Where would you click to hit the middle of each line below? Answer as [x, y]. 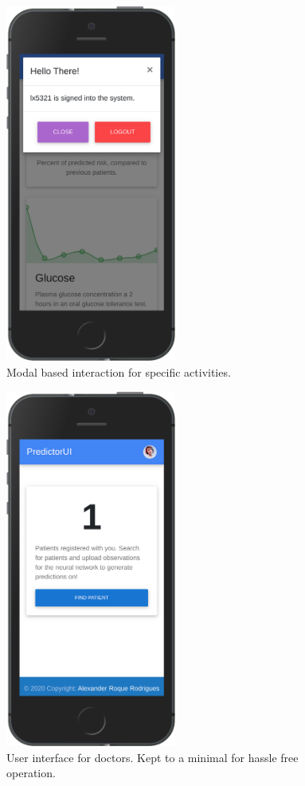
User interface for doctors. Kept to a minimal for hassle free [152, 757]
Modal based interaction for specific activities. [119, 372]
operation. [31, 773]
